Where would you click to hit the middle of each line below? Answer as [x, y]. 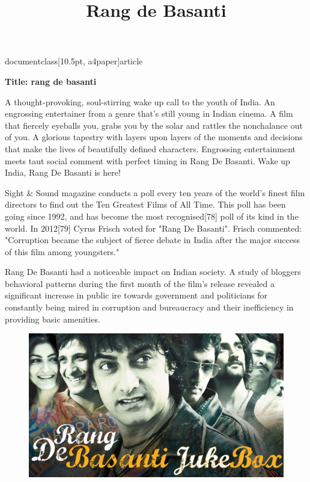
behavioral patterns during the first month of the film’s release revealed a [140, 283]
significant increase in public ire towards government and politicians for [136, 295]
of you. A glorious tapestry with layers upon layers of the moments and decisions [154, 137]
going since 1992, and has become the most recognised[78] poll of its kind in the [152, 216]
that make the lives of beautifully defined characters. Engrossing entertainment [150, 148]
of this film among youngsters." [62, 251]
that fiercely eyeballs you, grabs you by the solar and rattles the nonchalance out [154, 125]
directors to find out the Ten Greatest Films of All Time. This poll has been [145, 204]
